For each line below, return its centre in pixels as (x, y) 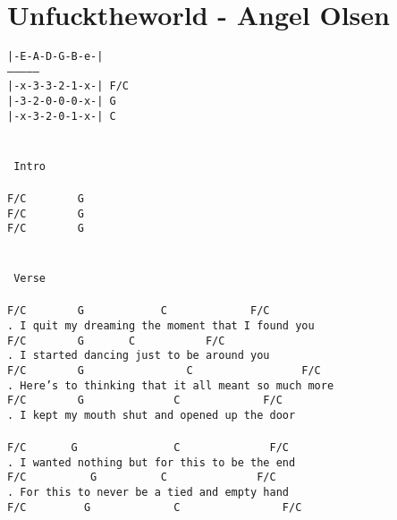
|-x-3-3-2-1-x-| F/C (68, 86)
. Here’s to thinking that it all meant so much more (171, 385)
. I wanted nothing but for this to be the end (152, 462)
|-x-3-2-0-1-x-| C (62, 116)
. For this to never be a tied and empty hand (148, 493)
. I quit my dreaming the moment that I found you (161, 325)
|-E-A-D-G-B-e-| (55, 57)
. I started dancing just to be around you (139, 356)
